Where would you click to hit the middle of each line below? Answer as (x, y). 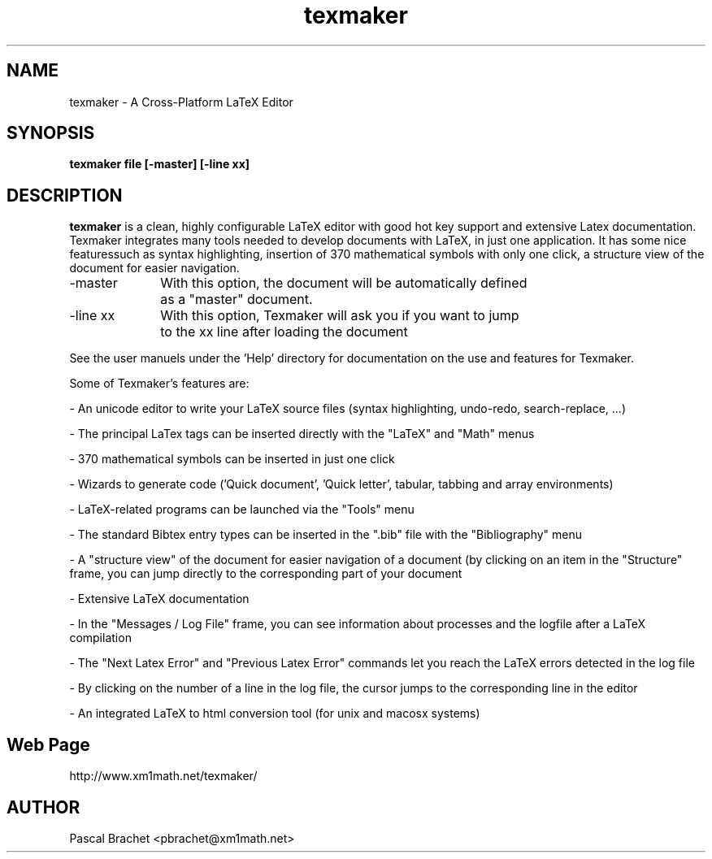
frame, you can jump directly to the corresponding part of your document (266, 574)
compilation (100, 638)
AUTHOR (43, 807)
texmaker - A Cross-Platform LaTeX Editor (181, 102)
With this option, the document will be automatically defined (344, 283)
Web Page (48, 744)
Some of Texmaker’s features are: (159, 384)
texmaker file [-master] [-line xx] (160, 164)
